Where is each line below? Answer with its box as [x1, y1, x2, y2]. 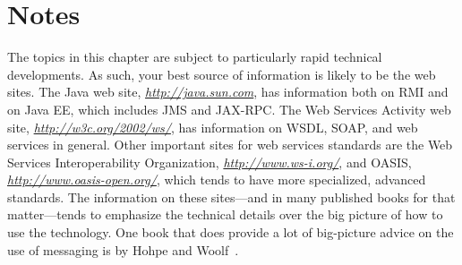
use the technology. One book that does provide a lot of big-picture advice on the [7, 223, 454, 242]
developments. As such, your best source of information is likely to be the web [7, 64, 436, 83]
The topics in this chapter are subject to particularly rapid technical [7, 47, 382, 66]
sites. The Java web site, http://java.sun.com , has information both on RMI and [7, 82, 449, 101]
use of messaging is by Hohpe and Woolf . [7, 240, 239, 259]
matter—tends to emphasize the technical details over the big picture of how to [7, 205, 443, 224]
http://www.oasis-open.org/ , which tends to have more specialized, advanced [7, 170, 426, 189]
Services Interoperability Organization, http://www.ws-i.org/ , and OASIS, [7, 152, 412, 171]
